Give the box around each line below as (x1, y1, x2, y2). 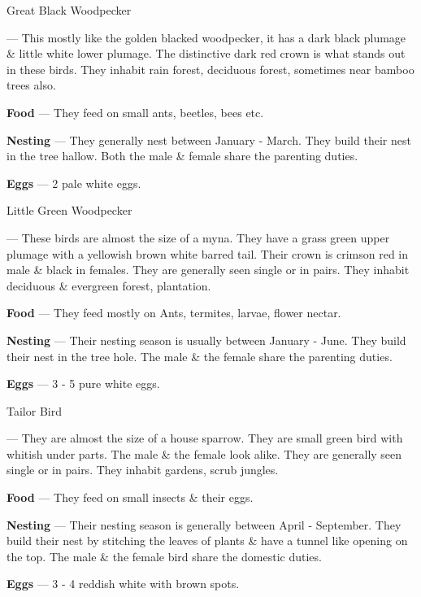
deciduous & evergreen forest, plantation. (7, 277, 211, 294)
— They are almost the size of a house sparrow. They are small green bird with (7, 429, 403, 447)
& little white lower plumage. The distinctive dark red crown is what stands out (7, 45, 406, 62)
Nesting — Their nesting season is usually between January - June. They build (7, 331, 406, 348)
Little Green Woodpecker (7, 202, 132, 219)
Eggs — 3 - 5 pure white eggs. (7, 375, 160, 392)
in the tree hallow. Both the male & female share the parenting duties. (7, 147, 358, 164)
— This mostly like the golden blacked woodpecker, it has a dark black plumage (7, 28, 406, 46)
